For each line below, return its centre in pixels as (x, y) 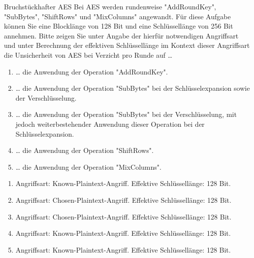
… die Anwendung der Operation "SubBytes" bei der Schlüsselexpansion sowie (133, 88)
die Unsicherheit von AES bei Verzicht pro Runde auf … (88, 55)
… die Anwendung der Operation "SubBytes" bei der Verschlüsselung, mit (126, 114)
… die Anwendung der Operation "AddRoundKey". (92, 71)
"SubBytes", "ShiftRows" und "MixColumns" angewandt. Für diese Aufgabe (117, 16)
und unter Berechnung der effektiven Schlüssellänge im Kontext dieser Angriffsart (127, 45)
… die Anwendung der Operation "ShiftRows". (84, 150)
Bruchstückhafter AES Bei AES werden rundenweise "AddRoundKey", (110, 6)
